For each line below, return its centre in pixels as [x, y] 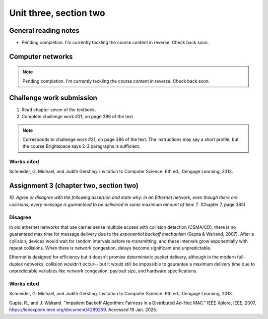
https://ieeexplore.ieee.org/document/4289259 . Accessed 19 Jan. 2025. [83, 310]
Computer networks [41, 56]
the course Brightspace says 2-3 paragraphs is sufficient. [81, 146]
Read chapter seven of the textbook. [59, 110]
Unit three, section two [57, 13]
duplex [16, 264]
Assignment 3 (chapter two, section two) [74, 186]
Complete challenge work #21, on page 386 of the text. [78, 117]
